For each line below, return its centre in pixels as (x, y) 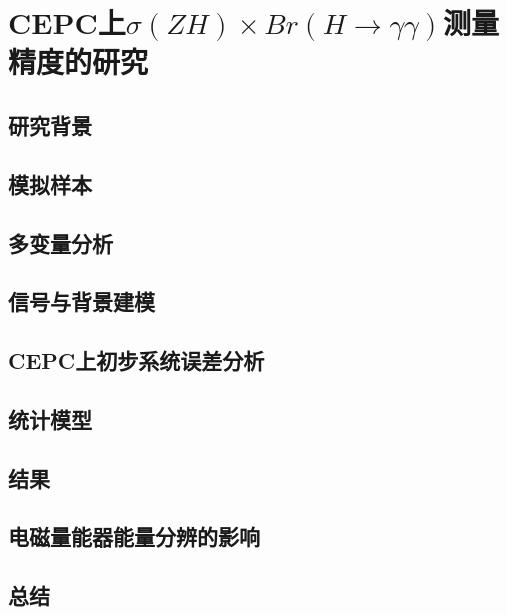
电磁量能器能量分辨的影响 (134, 536)
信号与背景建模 (81, 301)
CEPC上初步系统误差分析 (136, 360)
